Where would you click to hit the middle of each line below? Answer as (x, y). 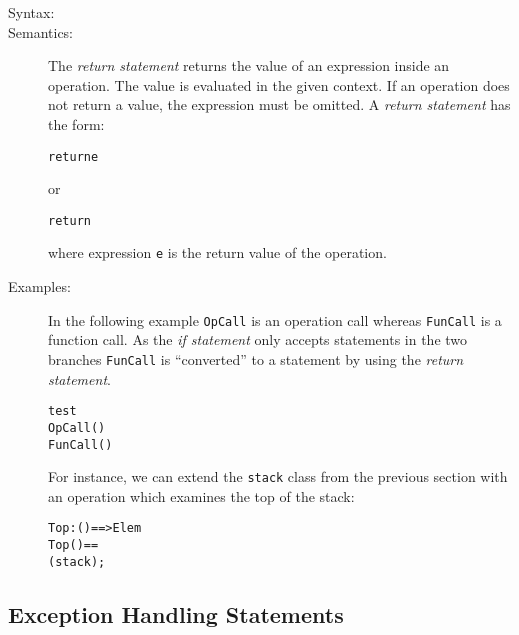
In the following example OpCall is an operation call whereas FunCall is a (275, 319)
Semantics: (41, 31)
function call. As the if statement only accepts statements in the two (258, 339)
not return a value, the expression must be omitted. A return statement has (279, 104)
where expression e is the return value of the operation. (217, 252)
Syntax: (31, 12)
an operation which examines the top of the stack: (201, 495)
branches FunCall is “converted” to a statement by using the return (256, 358)
